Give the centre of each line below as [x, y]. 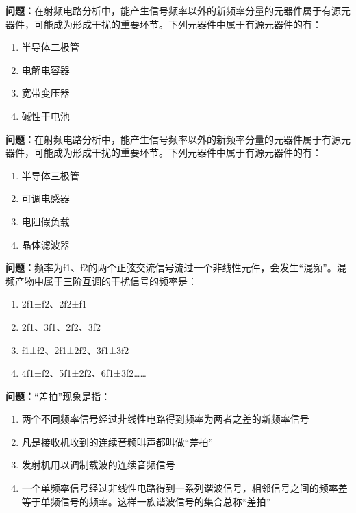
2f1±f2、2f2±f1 [54, 304]
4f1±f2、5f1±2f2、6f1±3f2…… [84, 373]
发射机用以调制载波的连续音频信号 [98, 465]
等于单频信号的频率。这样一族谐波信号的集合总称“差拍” [146, 501]
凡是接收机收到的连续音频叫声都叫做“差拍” [117, 441]
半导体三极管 [50, 175]
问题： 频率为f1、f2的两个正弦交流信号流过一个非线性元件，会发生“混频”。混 [176, 267]
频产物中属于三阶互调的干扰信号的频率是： [101, 280]
